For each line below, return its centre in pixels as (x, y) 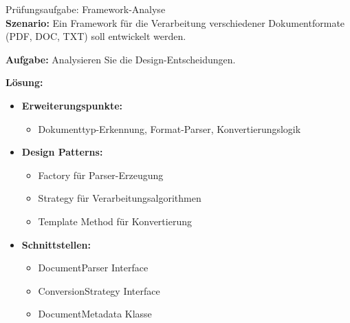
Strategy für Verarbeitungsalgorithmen (120, 198)
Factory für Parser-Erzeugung (101, 175)
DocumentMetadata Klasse (95, 314)
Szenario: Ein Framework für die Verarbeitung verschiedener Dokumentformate (175, 22)
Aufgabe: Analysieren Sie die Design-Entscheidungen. (121, 59)
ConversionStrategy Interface (99, 290)
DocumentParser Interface (93, 268)
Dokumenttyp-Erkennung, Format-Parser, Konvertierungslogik (169, 128)
